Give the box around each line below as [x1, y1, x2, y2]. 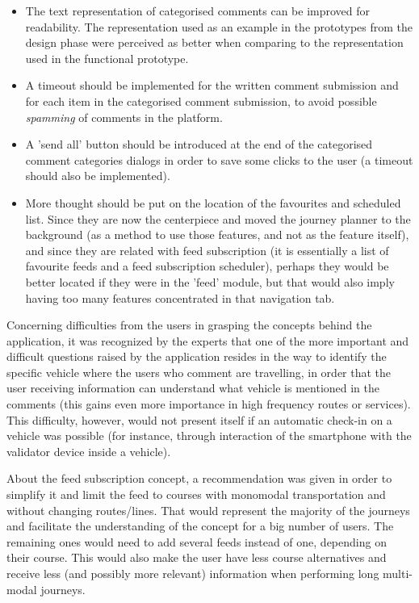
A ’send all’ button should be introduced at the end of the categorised [25, 136, 373, 153]
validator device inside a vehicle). [6, 442, 171, 459]
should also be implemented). [25, 167, 170, 184]
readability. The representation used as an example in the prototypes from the [25, 18, 413, 35]
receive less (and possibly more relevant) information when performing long [6, 565, 379, 581]
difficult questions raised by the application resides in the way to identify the [6, 348, 387, 365]
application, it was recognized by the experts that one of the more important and [6, 332, 409, 349]
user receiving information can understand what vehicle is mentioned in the [6, 379, 380, 396]
